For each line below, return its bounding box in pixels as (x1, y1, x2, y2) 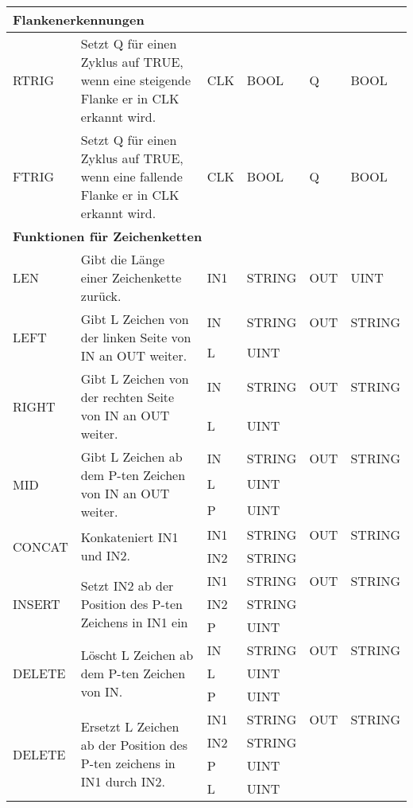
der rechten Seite (80, 388, 175, 406)
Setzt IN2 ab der (80, 576, 174, 595)
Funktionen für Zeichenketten (13, 227, 203, 245)
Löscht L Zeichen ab (80, 646, 194, 664)
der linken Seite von (80, 328, 191, 346)
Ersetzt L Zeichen (80, 717, 179, 736)
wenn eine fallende (80, 167, 183, 185)
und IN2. (80, 546, 131, 564)
